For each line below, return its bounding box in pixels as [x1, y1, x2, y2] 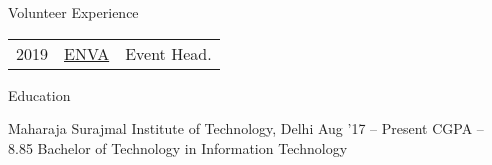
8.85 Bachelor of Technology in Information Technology [8, 137, 348, 158]
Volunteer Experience [8, 2, 139, 22]
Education [8, 84, 71, 105]
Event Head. [125, 41, 212, 65]
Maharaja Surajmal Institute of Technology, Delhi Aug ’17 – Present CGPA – [8, 118, 484, 139]
